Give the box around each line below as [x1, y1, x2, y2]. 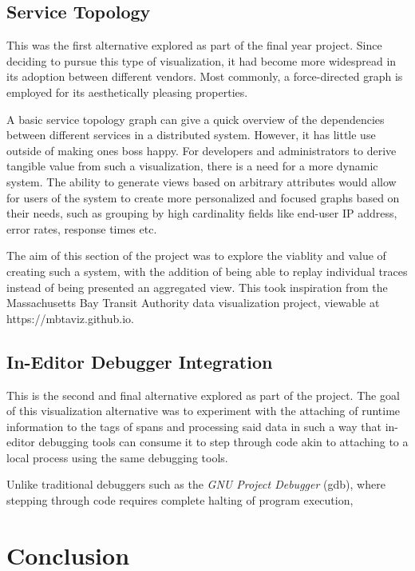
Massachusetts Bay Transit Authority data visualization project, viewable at [6, 294, 380, 311]
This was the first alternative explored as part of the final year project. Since [6, 37, 382, 54]
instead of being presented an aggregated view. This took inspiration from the [6, 278, 388, 295]
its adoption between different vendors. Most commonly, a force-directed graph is [6, 68, 403, 85]
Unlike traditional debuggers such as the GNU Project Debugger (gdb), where [6, 476, 385, 493]
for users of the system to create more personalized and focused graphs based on [6, 189, 400, 206]
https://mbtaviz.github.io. [6, 309, 134, 326]
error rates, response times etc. [6, 220, 157, 237]
